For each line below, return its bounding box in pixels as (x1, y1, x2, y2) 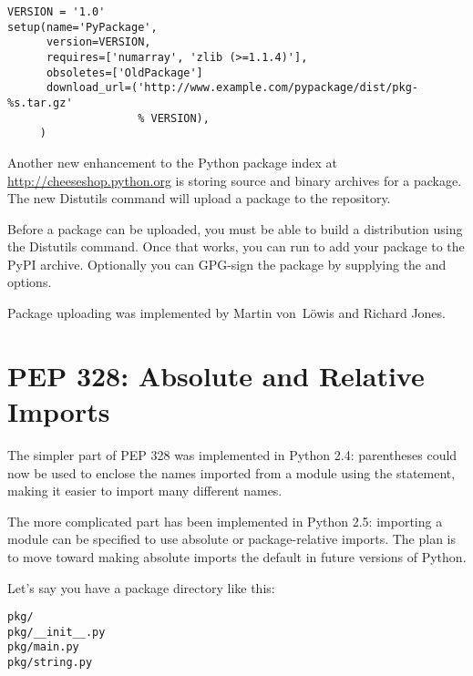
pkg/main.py (7, 640, 79, 654)
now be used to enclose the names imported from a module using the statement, (7, 463, 456, 482)
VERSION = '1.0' (7, 5, 106, 18)
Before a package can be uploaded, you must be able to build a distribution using (7, 219, 463, 238)
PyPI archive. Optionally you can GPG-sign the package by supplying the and (7, 254, 447, 273)
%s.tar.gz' (7, 96, 73, 109)
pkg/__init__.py (7, 625, 106, 639)
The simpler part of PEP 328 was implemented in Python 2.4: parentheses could (7, 445, 458, 464)
